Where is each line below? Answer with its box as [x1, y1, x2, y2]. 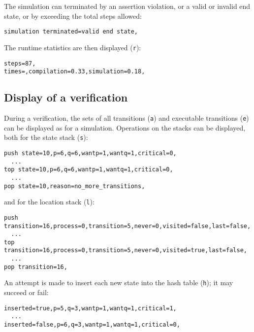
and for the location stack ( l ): [4, 197, 95, 207]
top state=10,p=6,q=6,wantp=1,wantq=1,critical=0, [4, 166, 173, 173]
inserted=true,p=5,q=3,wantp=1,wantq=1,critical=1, [4, 304, 177, 312]
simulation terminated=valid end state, [4, 28, 138, 35]
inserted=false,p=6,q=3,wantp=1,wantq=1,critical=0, [4, 321, 180, 329]
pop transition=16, [4, 263, 67, 270]
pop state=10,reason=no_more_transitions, [4, 182, 145, 190]
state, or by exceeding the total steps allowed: [4, 10, 142, 21]
